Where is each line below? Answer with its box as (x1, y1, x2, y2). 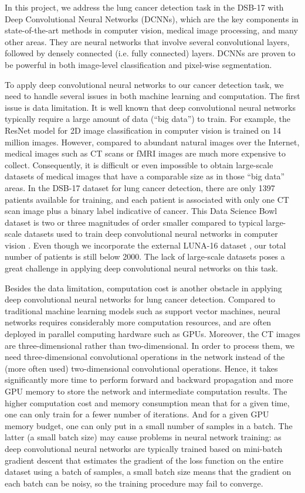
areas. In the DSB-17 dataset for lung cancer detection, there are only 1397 (5, 181, 275, 193)
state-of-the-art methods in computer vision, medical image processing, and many (5, 24, 298, 36)
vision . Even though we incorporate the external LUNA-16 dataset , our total (5, 239, 286, 251)
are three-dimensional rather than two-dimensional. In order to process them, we (5, 339, 295, 351)
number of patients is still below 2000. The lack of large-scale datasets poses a (5, 250, 285, 263)
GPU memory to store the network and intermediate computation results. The (5, 385, 287, 397)
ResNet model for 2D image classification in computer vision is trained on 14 (5, 124, 282, 136)
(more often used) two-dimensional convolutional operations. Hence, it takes (5, 362, 278, 374)
